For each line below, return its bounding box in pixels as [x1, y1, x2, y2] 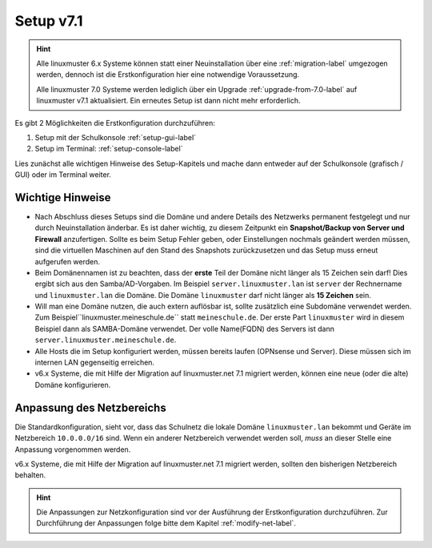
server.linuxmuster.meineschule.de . [34, 335, 177, 345]
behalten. [14, 470, 46, 480]
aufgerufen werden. [34, 256, 100, 266]
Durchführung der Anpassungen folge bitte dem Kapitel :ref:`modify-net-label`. [36, 518, 296, 528]
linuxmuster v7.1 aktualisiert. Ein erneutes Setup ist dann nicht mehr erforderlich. [36, 96, 301, 106]
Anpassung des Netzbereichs [14, 401, 167, 414]
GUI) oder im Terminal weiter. [14, 170, 112, 179]
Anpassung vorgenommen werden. [14, 445, 131, 454]
